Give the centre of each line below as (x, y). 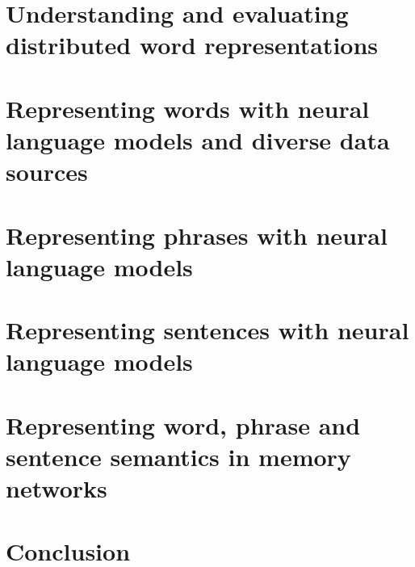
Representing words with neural (188, 108)
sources (47, 172)
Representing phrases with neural (197, 235)
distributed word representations (192, 45)
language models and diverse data (198, 139)
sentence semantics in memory (178, 456)
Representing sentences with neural (207, 330)
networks (57, 488)
